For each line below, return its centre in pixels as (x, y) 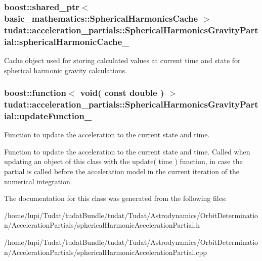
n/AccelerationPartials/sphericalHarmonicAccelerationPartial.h (102, 225)
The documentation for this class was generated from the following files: (116, 198)
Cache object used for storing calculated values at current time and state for (122, 60)
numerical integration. (38, 181)
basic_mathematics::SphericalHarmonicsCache (101, 18)
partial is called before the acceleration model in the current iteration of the (122, 171)
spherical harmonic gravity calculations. (65, 70)
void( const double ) (122, 93)
